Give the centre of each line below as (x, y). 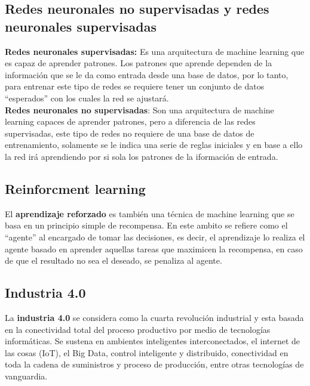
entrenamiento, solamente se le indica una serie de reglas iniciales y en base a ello (154, 145)
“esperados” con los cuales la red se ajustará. (87, 98)
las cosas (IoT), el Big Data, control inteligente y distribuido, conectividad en (147, 352)
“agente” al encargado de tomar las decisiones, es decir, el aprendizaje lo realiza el (155, 237)
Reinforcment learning (75, 188)
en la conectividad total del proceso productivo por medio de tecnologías (138, 329)
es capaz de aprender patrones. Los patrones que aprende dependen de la (139, 63)
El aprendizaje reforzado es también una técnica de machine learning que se (150, 213)
